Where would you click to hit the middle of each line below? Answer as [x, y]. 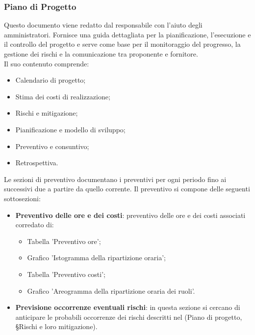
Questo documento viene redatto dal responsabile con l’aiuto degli [103, 25]
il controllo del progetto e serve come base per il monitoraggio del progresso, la [122, 44]
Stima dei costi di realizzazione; [63, 96]
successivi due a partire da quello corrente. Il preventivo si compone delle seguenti [127, 189]
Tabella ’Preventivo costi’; [66, 274]
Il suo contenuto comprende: [47, 63]
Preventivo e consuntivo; [52, 146]
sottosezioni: [22, 198]
